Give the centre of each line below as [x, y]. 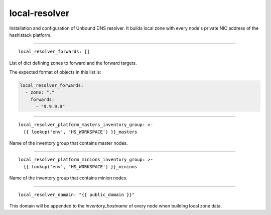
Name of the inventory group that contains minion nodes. [68, 178]
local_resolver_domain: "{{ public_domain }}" [77, 194]
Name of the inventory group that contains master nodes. [69, 143]
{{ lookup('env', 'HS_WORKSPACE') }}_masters [80, 132]
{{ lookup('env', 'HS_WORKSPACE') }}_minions [80, 167]
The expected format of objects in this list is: [55, 72]
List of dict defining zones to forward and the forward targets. [73, 63]
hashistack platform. [30, 35]
